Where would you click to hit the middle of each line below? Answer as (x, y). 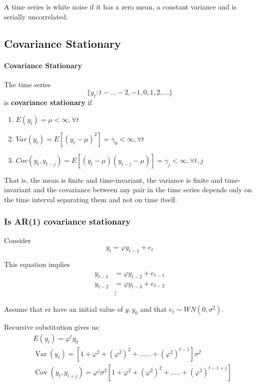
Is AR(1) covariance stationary (67, 221)
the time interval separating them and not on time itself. (91, 199)
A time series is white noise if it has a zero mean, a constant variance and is (120, 6)
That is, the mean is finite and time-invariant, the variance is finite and (113, 180)
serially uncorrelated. (36, 16)
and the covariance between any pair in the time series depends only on (142, 190)
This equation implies (37, 264)
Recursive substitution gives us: (52, 327)
